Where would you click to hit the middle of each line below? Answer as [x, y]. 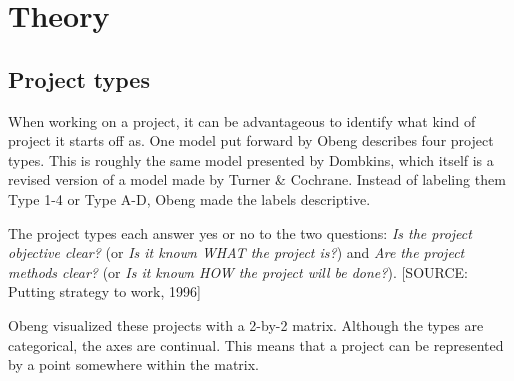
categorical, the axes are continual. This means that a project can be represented [256, 344]
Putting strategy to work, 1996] [104, 291]
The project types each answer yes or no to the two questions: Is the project [240, 232]
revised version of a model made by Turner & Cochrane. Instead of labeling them [257, 179]
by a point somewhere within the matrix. [133, 364]
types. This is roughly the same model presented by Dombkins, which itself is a [251, 159]
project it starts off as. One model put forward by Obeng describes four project [251, 140]
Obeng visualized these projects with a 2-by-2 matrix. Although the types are [246, 324]
